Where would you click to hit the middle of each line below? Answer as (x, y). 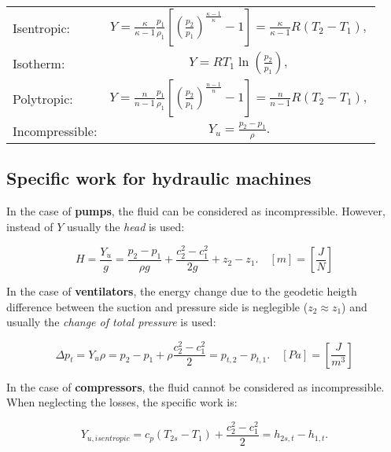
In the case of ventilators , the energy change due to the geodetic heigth (182, 291)
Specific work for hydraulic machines (159, 178)
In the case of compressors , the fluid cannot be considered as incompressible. (195, 386)
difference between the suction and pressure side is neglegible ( (157, 306)
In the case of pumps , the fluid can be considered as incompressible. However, (196, 211)
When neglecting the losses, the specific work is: (122, 402)
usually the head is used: (126, 226)
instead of (30, 226)
